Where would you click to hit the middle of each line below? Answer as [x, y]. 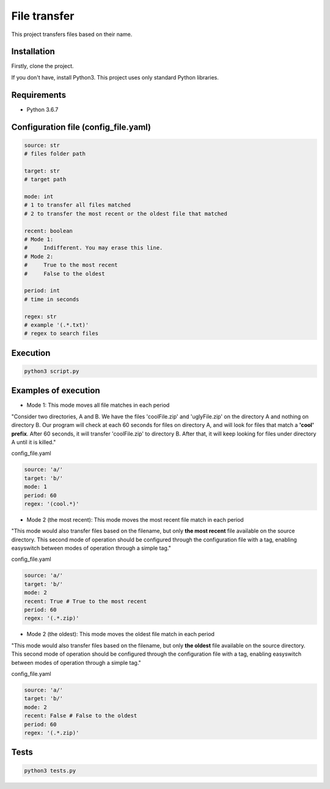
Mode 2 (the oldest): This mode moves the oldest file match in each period [121, 634]
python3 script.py [52, 371]
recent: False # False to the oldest [81, 716]
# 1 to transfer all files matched [77, 205]
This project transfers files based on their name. [72, 34]
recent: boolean [49, 231]
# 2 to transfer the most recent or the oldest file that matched [126, 213]
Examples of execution [56, 391]
